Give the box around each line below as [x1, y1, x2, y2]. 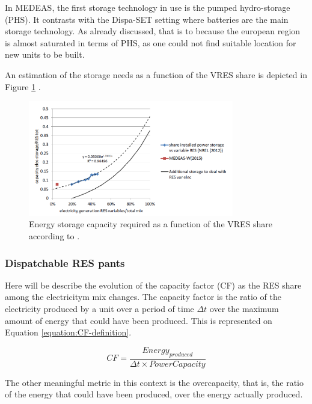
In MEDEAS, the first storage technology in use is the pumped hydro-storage [5, 1, 290, 13]
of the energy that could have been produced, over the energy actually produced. [5, 388, 303, 400]
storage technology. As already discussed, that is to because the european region [5, 25, 301, 37]
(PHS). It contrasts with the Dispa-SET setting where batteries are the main [5, 13, 289, 25]
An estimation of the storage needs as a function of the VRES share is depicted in [5, 68, 307, 81]
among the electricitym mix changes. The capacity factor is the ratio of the [5, 290, 281, 303]
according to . [29, 230, 80, 242]
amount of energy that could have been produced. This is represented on [5, 314, 272, 326]
